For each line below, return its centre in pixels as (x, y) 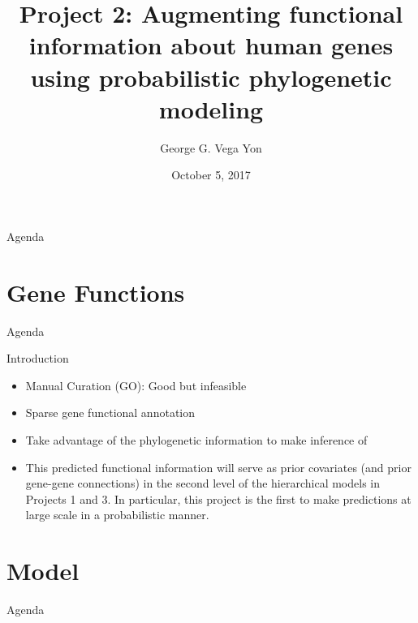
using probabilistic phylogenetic (211, 77)
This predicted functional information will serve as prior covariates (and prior (218, 467)
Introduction (38, 358)
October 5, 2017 (211, 175)
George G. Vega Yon (211, 147)
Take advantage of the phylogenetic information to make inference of (196, 439)
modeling (211, 108)
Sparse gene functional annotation (110, 412)
